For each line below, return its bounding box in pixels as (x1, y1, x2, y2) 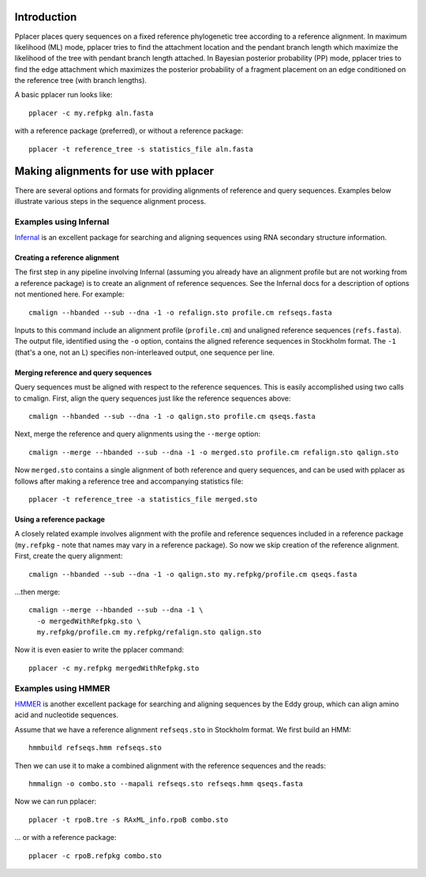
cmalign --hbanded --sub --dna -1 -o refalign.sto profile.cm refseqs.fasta (28, 308, 333, 317)
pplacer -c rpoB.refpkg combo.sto (28, 851, 162, 860)
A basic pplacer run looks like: (14, 90, 113, 100)
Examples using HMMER (14, 683, 110, 694)
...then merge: (14, 587, 61, 597)
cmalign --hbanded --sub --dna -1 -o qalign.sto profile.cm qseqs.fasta (28, 412, 316, 420)
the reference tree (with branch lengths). (14, 76, 148, 85)
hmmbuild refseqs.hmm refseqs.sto (28, 743, 162, 752)
